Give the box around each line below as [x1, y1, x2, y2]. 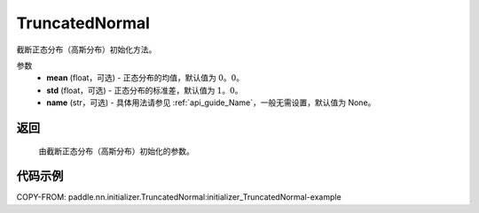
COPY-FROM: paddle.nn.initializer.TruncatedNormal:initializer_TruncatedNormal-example [16, 192, 342, 202]
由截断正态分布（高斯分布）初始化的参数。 [38, 146, 194, 156]
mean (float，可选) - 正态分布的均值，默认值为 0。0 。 [46, 72, 244, 83]
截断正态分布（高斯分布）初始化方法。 [16, 44, 157, 55]
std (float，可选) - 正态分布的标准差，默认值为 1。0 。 [46, 85, 243, 95]
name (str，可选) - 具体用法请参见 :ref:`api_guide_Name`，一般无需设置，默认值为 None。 [46, 97, 376, 108]
